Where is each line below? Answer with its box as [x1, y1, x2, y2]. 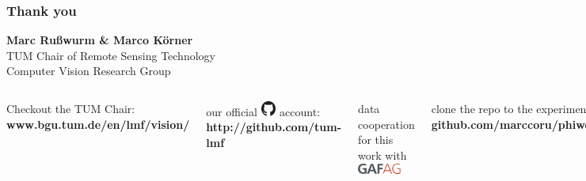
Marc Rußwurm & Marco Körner [6, 32, 193, 48]
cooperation [358, 115, 415, 132]
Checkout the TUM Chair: [6, 100, 135, 116]
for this [358, 131, 394, 148]
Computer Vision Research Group [6, 62, 171, 79]
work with [358, 146, 407, 163]
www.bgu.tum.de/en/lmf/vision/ [6, 115, 190, 132]
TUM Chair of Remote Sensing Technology [6, 47, 215, 63]
